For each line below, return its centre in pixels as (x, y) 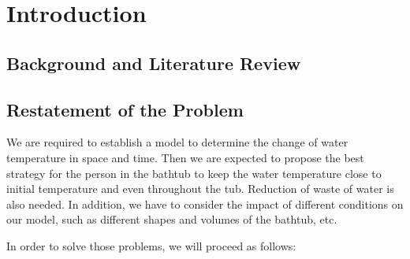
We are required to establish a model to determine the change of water (177, 142)
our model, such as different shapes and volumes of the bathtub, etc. (172, 219)
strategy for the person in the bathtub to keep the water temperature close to (194, 173)
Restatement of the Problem (125, 109)
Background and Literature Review (154, 63)
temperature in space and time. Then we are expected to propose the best (185, 157)
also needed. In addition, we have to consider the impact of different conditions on (205, 203)
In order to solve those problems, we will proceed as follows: (151, 245)
